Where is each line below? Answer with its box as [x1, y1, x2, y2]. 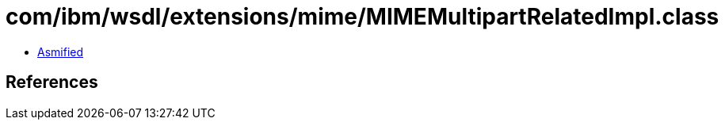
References [6, 72, 98, 93]
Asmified [37, 44, 84, 59]
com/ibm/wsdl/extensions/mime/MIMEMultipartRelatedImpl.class [6, 3, 719, 30]
